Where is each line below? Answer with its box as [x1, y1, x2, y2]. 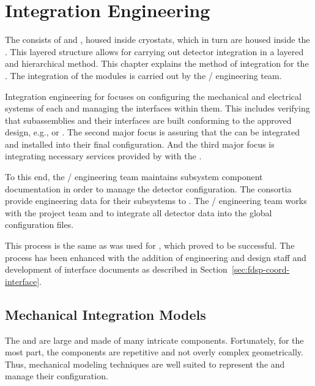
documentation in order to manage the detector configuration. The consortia [5, 182, 292, 195]
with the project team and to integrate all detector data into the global [5, 206, 272, 219]
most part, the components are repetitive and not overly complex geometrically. [5, 346, 303, 358]
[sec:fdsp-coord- [231, 263, 290, 276]
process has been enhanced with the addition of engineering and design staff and [5, 251, 306, 263]
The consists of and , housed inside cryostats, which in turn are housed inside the [5, 33, 310, 46]
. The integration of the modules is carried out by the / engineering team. [5, 69, 282, 81]
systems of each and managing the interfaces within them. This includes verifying [5, 102, 310, 115]
